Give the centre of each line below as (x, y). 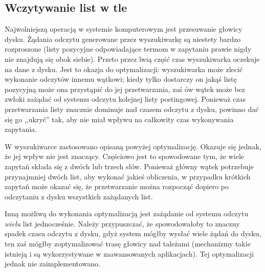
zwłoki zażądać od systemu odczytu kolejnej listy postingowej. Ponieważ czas (125, 99)
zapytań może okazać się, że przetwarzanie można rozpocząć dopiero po (117, 186)
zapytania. (21, 129)
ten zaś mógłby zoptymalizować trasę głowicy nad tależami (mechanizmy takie (128, 244)
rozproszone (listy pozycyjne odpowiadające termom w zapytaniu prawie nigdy (128, 49)
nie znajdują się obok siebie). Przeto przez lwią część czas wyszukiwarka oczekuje (132, 59)
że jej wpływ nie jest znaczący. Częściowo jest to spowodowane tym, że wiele (125, 156)
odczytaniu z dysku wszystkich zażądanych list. (79, 196)
